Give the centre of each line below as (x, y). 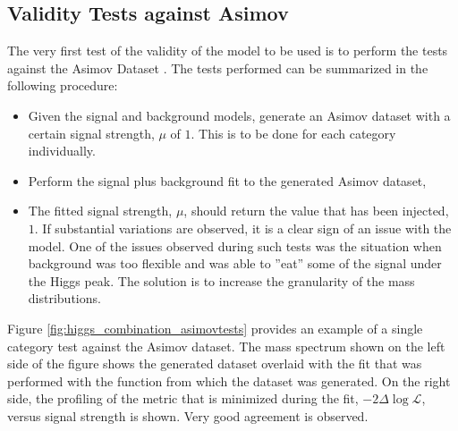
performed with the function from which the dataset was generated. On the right (229, 380)
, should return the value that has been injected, (316, 211)
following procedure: (63, 85)
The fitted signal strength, (100, 211)
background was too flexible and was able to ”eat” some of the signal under (235, 263)
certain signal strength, (91, 133)
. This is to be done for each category (293, 133)
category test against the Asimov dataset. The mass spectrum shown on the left (226, 346)
